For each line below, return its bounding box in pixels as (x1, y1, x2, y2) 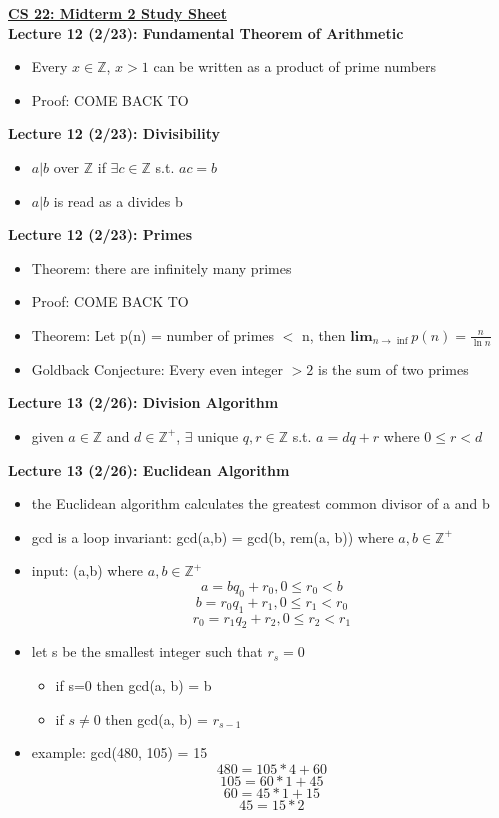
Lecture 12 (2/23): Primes (8, 224, 193, 245)
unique (197, 425, 239, 446)
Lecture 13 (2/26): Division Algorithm (8, 392, 279, 413)
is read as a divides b (53, 190, 183, 211)
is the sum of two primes (318, 358, 469, 379)
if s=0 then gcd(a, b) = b (55, 674, 212, 695)
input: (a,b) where (31, 560, 144, 581)
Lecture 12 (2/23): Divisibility (8, 123, 221, 144)
